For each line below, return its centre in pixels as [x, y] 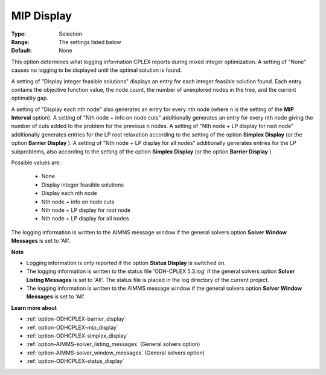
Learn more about [34, 307]
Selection [71, 34]
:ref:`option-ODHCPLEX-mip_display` [72, 327]
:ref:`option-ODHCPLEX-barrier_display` [76, 319]
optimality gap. [30, 98]
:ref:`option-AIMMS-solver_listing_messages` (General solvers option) [113, 344]
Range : [20, 42]
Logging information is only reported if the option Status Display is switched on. [126, 263]
